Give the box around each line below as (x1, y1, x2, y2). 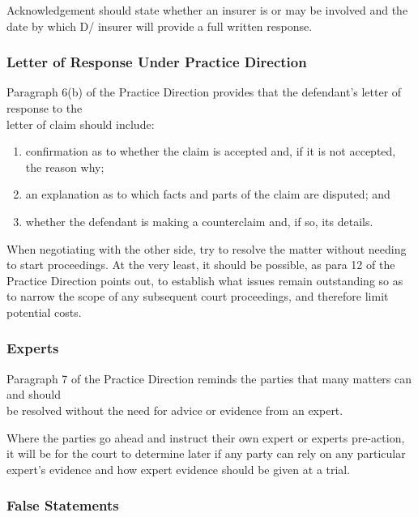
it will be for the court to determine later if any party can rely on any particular (6, 445, 406, 462)
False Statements (6, 495, 119, 515)
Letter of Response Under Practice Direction (6, 52, 307, 72)
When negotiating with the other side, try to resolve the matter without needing (6, 240, 407, 257)
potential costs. (6, 303, 82, 320)
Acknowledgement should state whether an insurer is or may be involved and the (6, 2, 408, 18)
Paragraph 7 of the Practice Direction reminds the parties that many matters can (6, 370, 412, 387)
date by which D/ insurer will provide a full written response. (6, 17, 313, 34)
